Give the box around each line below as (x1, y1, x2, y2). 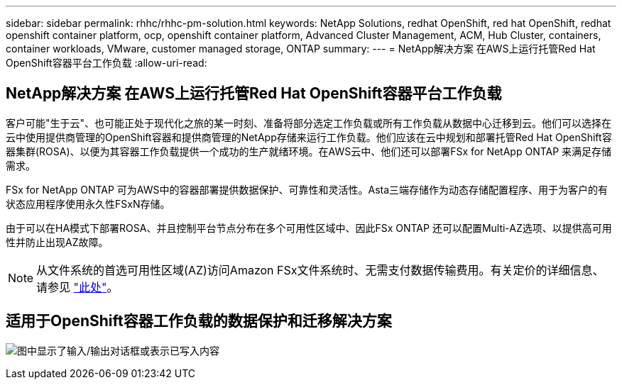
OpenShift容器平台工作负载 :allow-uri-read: (6, 57, 207, 69)
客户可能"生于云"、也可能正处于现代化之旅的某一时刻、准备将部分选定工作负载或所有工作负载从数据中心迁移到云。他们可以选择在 (6, 116, 612, 129)
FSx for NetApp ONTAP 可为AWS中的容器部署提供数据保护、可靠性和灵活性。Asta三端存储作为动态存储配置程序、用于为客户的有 (6, 183, 609, 196)
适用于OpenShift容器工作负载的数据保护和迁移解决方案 (6, 312, 392, 330)
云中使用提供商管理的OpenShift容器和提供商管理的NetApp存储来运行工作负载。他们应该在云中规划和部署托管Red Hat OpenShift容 (6, 130, 612, 143)
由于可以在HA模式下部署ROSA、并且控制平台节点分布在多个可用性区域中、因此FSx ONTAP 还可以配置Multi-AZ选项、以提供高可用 (6, 221, 612, 234)
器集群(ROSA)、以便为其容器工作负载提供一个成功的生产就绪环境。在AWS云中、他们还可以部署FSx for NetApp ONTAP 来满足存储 (6, 145, 612, 157)
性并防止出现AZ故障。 (6, 235, 109, 248)
